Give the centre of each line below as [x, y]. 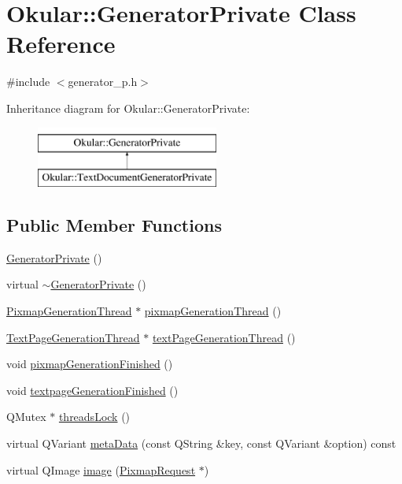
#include [28, 82]
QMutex [26, 417]
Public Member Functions [114, 225]
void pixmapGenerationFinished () [90, 364]
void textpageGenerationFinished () [92, 390]
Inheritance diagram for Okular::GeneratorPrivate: [128, 108]
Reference [61, 44]
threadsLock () [94, 417]
